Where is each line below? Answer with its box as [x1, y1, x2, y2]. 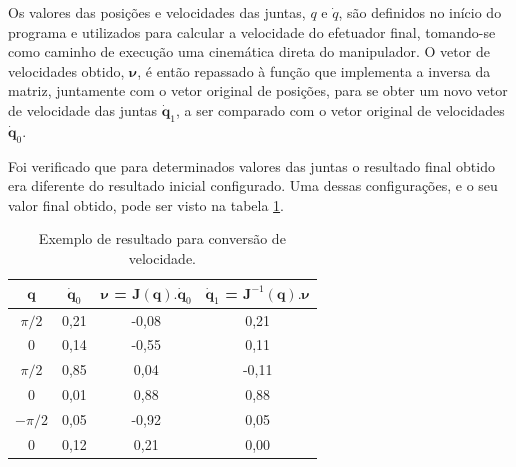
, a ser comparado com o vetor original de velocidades [175, 99, 505, 120]
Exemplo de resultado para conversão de [38, 228, 286, 249]
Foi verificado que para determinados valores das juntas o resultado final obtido [8, 155, 495, 176]
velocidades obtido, [8, 60, 125, 81]
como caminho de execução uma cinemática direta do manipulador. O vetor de [8, 41, 490, 62]
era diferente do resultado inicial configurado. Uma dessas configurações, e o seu [8, 175, 498, 196]
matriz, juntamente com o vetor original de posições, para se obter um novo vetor [8, 80, 508, 101]
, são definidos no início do [338, 2, 502, 22]
